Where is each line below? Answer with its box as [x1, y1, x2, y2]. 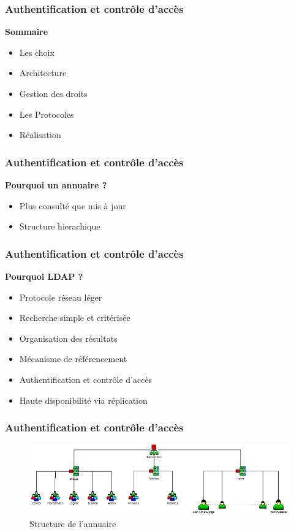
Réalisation [19, 128, 61, 141]
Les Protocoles [19, 107, 74, 120]
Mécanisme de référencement [19, 352, 127, 365]
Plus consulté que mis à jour [19, 199, 126, 212]
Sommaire [5, 25, 48, 38]
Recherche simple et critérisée [19, 311, 130, 324]
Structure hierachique [19, 220, 100, 233]
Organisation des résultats [19, 331, 118, 344]
